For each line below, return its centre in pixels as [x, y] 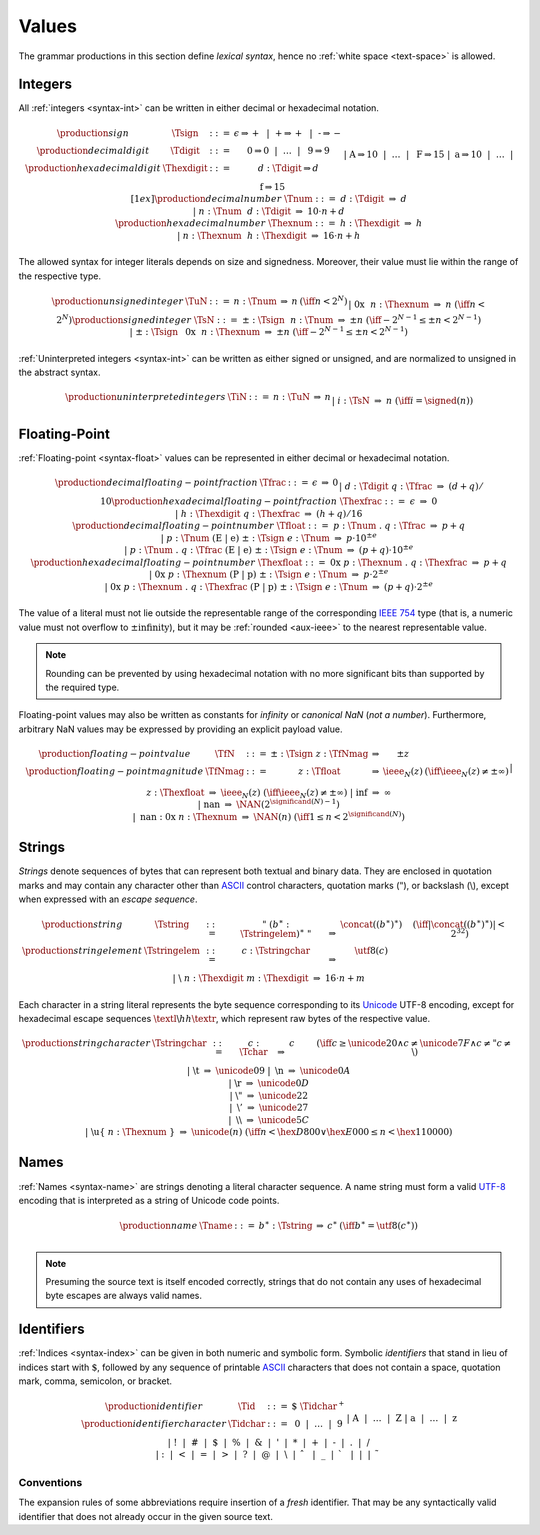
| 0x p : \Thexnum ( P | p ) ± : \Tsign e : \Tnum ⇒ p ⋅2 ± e [268, 573]
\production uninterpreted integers [145, 397]
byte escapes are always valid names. [124, 1296]
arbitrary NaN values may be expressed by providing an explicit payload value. [180, 729]
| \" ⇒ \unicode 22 [269, 1095]
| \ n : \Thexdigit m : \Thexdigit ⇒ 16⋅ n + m [268, 978]
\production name [158, 1225]
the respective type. [60, 276]
